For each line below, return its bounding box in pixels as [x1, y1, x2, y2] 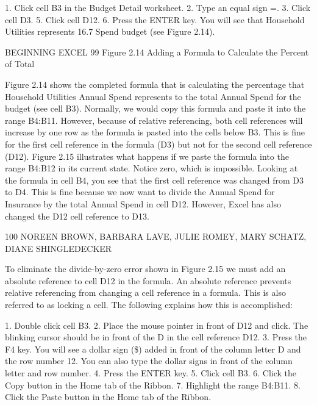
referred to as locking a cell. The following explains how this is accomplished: [5, 298, 293, 311]
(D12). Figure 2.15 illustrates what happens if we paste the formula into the [5, 149, 289, 162]
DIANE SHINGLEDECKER [5, 242, 112, 254]
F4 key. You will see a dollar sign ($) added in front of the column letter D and [5, 342, 301, 355]
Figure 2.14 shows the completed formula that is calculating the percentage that [5, 77, 305, 90]
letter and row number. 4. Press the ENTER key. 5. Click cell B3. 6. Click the [5, 367, 297, 379]
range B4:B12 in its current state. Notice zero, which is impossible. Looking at [5, 162, 298, 174]
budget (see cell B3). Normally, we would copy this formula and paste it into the [5, 102, 306, 115]
